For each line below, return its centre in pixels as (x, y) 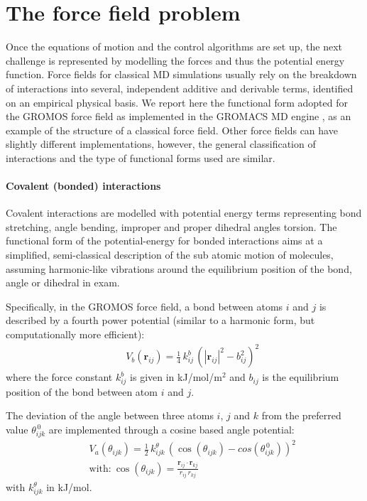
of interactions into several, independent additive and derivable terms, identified (180, 88)
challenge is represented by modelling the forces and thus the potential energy (175, 60)
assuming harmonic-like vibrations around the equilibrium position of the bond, (179, 268)
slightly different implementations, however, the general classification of (161, 144)
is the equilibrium (301, 377)
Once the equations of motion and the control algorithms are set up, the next (174, 47)
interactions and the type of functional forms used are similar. (141, 157)
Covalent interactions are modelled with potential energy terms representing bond (184, 213)
